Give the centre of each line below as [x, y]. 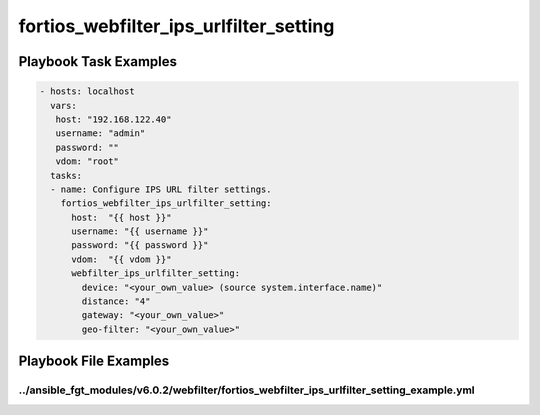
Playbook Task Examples [98, 61]
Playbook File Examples [94, 361]
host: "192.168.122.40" [113, 119]
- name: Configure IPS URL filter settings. [161, 189]
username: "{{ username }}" [140, 231]
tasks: [66, 175]
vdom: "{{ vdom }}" [121, 259]
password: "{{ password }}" [140, 245]
